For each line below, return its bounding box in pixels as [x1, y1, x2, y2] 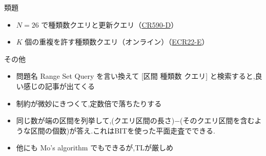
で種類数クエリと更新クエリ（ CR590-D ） [41, 19, 178, 30]
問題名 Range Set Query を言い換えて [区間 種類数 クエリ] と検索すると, [16, 71, 255, 81]
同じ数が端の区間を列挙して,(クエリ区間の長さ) [16, 115, 175, 126]
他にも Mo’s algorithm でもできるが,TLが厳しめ [16, 142, 174, 153]
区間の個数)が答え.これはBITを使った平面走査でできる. [30, 125, 215, 136]
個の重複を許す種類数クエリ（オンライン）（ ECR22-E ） [25, 36, 209, 47]
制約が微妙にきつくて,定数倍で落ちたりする [16, 98, 162, 108]
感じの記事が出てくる [23, 80, 95, 91]
